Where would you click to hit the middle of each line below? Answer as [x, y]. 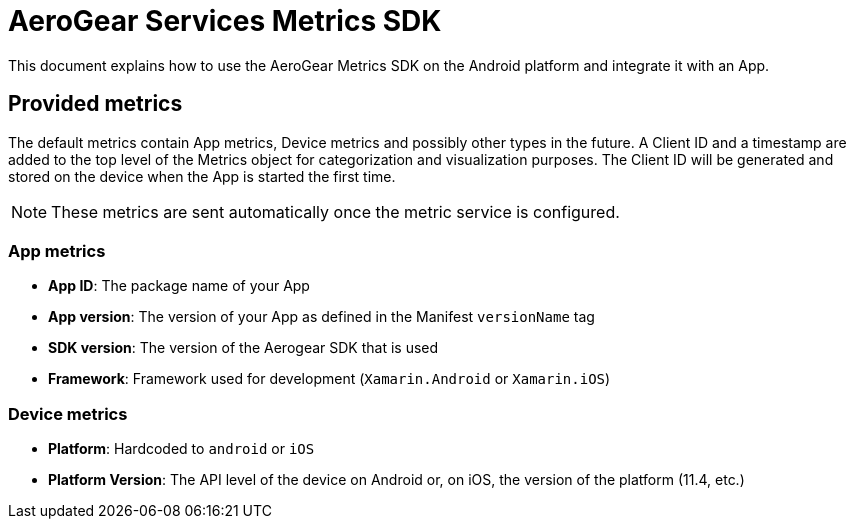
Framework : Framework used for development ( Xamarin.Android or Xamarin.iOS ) [329, 379]
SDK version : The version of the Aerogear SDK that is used [243, 348]
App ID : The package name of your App [179, 286]
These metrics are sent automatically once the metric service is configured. [335, 211]
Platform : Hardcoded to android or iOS [181, 449]
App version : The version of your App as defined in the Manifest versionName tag [321, 317]
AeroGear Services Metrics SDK [225, 21]
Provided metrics [95, 104]
